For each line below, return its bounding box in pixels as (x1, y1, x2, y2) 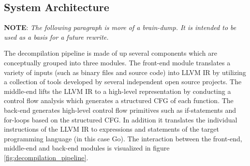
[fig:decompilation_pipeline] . (4, 152, 88, 162)
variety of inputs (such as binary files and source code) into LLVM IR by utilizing (4, 67, 246, 77)
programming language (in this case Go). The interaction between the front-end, (4, 133, 242, 143)
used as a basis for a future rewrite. (4, 31, 109, 42)
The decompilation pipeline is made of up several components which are (4, 48, 217, 58)
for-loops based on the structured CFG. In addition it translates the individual (4, 114, 237, 124)
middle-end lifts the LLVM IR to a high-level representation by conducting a (4, 86, 231, 96)
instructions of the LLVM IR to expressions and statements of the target (4, 124, 219, 134)
